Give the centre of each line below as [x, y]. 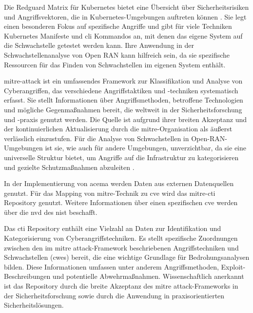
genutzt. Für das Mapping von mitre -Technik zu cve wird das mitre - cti [110, 193]
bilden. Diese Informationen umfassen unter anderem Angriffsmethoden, [111, 266]
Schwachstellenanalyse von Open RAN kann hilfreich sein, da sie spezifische [117, 54]
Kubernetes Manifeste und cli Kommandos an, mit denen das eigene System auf [123, 35]
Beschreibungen [27, 276]
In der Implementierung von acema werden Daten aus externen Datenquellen [119, 183]
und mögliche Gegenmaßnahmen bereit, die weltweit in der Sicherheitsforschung [123, 109]
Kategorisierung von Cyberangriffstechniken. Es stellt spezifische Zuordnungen [121, 238]
